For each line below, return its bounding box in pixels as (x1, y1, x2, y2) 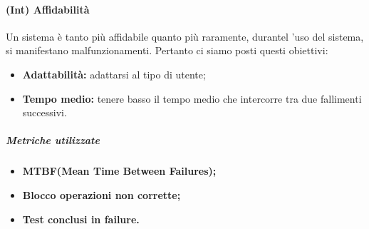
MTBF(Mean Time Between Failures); (22, 163, 217, 178)
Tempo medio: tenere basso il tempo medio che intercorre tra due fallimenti (22, 91, 362, 106)
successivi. (22, 105, 67, 120)
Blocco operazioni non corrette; (22, 187, 181, 202)
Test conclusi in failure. (22, 211, 140, 226)
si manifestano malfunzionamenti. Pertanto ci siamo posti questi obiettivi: (6, 43, 328, 58)
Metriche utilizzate (6, 133, 100, 148)
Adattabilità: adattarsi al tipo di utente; (22, 66, 206, 81)
